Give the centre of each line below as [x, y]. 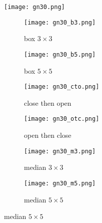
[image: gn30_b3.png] [60, 22]
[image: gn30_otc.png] [62, 119]
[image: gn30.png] [34, 7]
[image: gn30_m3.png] [60, 151]
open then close [48, 135]
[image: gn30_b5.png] [60, 54]
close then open [48, 102]
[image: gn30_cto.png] [62, 87]
